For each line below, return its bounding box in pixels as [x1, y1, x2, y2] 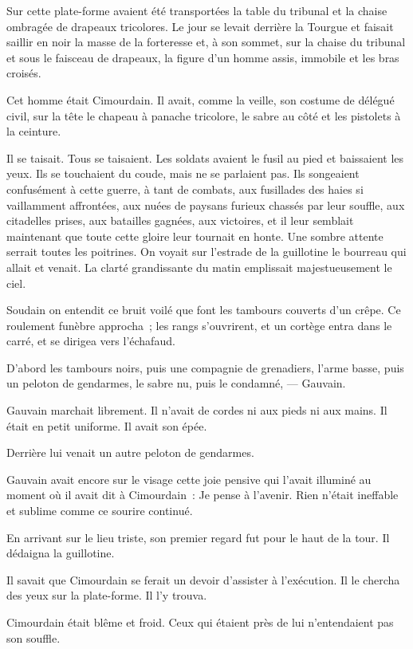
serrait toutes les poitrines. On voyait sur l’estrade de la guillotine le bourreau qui [6, 243, 407, 260]
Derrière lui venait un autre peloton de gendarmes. [6, 444, 254, 461]
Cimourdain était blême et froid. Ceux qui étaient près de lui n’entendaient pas [6, 614, 394, 630]
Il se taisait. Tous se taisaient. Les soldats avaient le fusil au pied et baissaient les [6, 149, 404, 166]
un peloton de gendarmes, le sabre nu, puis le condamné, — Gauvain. [6, 375, 346, 391]
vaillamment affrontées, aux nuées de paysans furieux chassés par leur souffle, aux [6, 196, 405, 213]
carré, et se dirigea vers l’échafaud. [6, 332, 175, 349]
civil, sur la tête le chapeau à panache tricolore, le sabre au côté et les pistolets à [6, 107, 401, 124]
